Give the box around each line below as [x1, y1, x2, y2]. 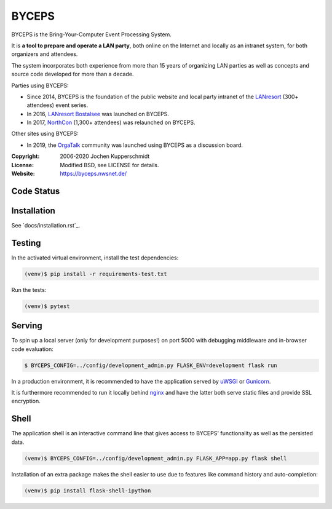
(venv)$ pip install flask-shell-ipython [24, 487, 151, 494]
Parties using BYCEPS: [11, 82, 69, 89]
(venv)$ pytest [24, 302, 70, 310]
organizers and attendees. [11, 50, 78, 58]
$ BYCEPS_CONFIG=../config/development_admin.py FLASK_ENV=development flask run [24, 361, 278, 369]
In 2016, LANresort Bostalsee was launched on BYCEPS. [26, 110, 169, 117]
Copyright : [11, 152, 40, 160]
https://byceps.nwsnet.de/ [60, 170, 127, 178]
